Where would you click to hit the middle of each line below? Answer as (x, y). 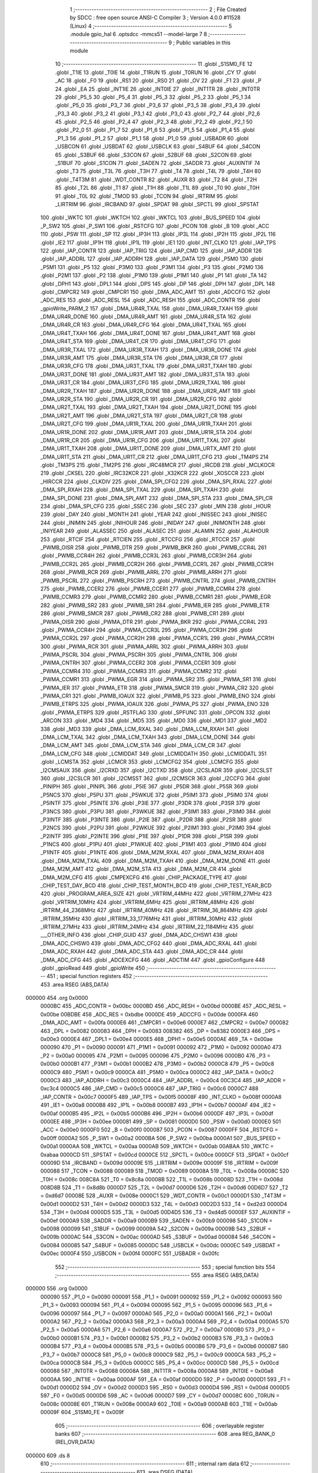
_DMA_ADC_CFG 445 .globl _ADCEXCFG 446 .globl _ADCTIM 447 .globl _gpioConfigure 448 (153, 960)
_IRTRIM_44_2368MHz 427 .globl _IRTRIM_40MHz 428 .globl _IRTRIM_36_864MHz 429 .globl (154, 910)
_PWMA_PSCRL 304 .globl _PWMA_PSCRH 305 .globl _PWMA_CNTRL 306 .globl (139, 655)
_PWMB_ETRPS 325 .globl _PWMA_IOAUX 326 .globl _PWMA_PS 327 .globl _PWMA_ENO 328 (155, 704)
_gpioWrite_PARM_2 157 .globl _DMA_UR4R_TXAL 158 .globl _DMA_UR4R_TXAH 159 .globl (149, 308)
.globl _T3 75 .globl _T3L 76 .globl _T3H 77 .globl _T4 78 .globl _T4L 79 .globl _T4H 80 (158, 171)
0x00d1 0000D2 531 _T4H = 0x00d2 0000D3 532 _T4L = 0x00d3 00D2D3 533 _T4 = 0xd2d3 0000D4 (164, 1204)
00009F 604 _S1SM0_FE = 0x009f (82, 1412)
